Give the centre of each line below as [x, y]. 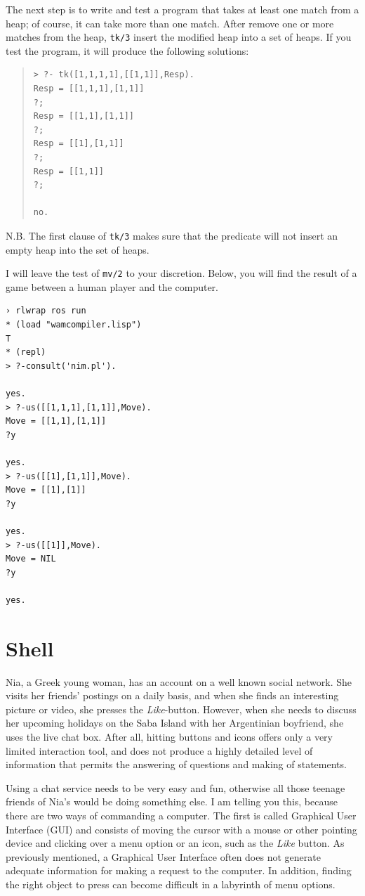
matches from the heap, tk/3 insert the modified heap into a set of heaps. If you [179, 37]
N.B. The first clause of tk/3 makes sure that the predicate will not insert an [172, 235]
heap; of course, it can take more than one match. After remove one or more [170, 23]
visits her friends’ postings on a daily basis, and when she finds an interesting [172, 695]
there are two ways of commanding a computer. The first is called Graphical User [181, 815]
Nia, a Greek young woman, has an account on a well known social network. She [179, 681]
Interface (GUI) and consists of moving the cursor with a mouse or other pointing [181, 829]
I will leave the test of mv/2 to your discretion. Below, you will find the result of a [181, 273]
